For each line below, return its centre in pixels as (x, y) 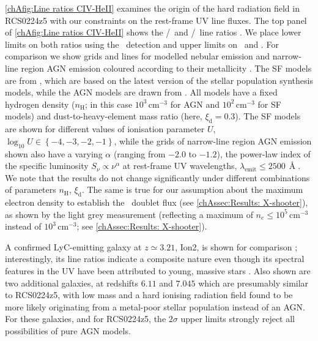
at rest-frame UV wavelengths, (180, 166)
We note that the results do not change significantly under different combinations (157, 177)
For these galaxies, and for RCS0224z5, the (86, 319)
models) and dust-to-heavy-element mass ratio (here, (104, 116)
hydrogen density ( (40, 104)
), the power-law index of (264, 153)
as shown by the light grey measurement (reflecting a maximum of (129, 214)
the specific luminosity (47, 166)
